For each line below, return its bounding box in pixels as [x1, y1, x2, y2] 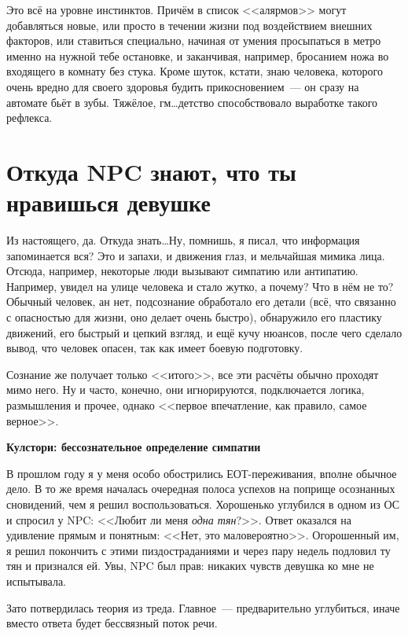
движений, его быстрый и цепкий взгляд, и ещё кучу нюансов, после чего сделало [6, 324, 402, 340]
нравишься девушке [6, 186, 211, 219]
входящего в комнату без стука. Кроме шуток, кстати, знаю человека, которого [6, 63, 383, 79]
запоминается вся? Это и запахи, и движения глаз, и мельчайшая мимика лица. [6, 247, 385, 263]
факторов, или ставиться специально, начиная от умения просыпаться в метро [6, 32, 381, 49]
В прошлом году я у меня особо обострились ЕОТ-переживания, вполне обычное [6, 465, 397, 481]
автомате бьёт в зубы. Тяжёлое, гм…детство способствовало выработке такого [6, 94, 378, 110]
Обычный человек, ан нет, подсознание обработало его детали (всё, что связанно [6, 293, 396, 310]
